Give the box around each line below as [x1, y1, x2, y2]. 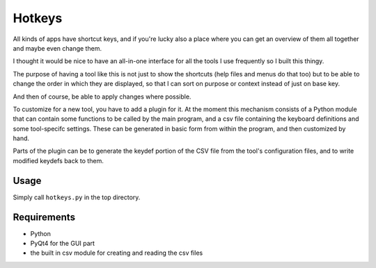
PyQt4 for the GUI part [30, 240, 95, 248]
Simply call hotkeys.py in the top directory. [13, 193, 141, 201]
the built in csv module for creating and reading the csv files [30, 249, 203, 257]
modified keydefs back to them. [13, 156, 104, 165]
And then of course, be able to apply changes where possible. [13, 92, 191, 101]
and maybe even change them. [13, 44, 102, 52]
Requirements [13, 211, 76, 223]
